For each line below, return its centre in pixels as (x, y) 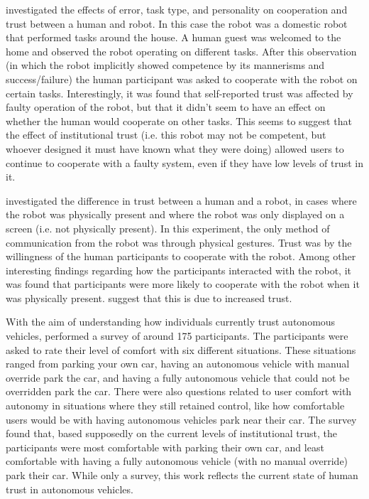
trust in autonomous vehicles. (70, 489)
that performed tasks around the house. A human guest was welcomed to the (174, 37)
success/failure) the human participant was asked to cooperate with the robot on (182, 79)
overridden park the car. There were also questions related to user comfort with (179, 391)
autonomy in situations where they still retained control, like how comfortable (175, 406)
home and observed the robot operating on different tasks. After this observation (181, 51)
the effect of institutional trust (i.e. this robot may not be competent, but (166, 135)
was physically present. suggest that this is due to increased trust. (149, 297)
